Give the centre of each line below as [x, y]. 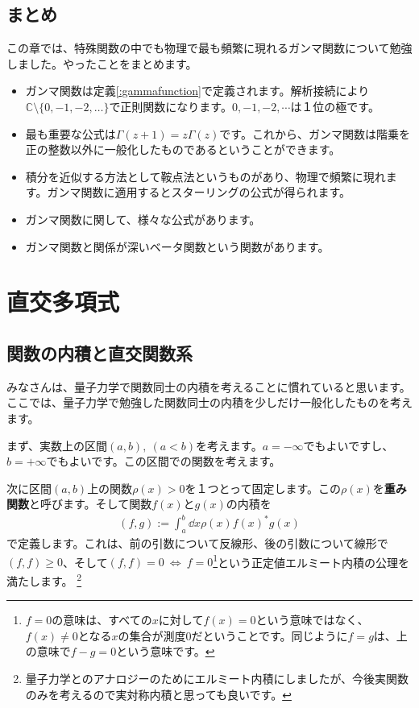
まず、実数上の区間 [57, 445]
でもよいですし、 [348, 445]
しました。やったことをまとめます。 [102, 63]
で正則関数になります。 [170, 106]
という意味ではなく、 [312, 620]
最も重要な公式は [71, 133]
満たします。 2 [44, 580]
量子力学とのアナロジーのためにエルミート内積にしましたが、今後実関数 [217, 679]
